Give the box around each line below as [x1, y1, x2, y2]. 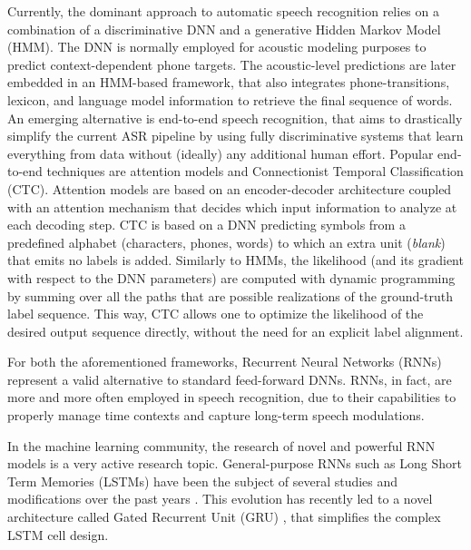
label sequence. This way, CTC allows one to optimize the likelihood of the [7, 304, 424, 323]
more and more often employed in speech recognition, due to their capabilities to [7, 388, 456, 407]
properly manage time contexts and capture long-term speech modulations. [7, 406, 425, 425]
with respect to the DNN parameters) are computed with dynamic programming [7, 268, 456, 287]
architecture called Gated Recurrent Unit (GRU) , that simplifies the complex [7, 507, 441, 526]
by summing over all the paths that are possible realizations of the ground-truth [7, 286, 453, 305]
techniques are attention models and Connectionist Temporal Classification [46, 162, 464, 181]
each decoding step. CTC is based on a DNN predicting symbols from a [7, 215, 406, 234]
